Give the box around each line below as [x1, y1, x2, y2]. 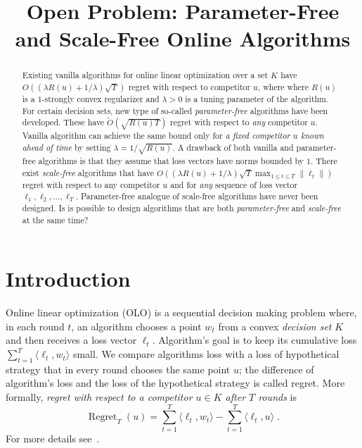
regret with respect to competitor [128, 81, 251, 93]
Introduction [6, 264, 131, 293]
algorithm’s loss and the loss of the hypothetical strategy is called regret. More [6, 375, 345, 390]
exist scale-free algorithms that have [22, 166, 154, 178]
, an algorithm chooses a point [71, 318, 202, 333]
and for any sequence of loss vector [170, 178, 298, 190]
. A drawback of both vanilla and [172, 142, 294, 154]
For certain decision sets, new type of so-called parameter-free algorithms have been [22, 104, 328, 116]
